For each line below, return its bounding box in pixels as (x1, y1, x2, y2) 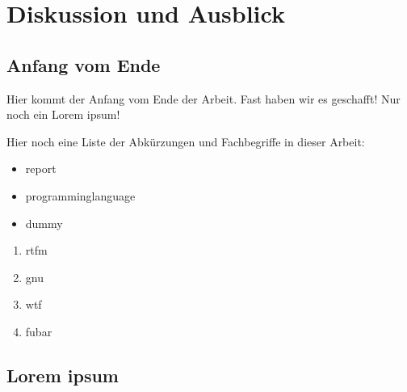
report (25, 160, 57, 177)
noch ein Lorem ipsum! (6, 106, 120, 123)
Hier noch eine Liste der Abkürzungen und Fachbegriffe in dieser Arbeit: (6, 133, 365, 150)
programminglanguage (25, 187, 136, 204)
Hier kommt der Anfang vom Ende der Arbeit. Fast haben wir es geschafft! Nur (6, 90, 401, 107)
